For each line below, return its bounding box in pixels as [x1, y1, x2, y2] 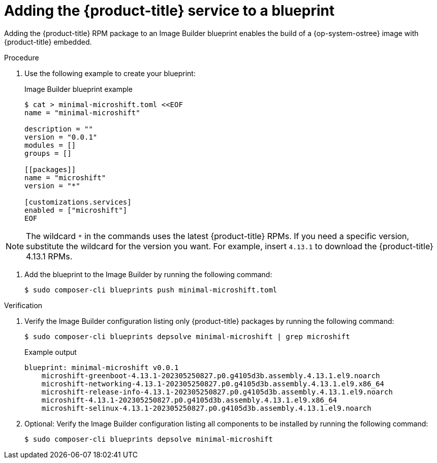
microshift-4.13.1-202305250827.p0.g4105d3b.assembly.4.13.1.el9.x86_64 [41, 395, 337, 404]
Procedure [4, 53, 39, 62]
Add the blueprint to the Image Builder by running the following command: [24, 270, 272, 279]
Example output [24, 347, 77, 356]
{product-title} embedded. [4, 37, 92, 46]
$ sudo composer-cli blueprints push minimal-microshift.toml [24, 285, 277, 294]
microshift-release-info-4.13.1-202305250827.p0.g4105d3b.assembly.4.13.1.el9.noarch [41, 387, 393, 396]
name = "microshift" [24, 173, 106, 182]
